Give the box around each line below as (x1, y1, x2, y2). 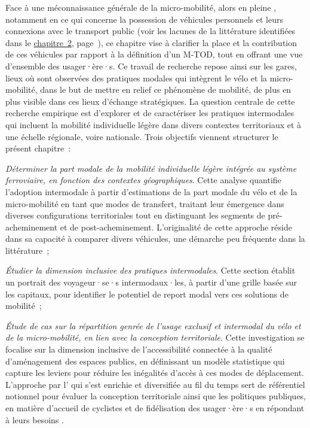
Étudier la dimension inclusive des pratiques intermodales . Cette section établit (5, 264, 296, 277)
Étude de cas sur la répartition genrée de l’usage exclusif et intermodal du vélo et (5, 319, 301, 332)
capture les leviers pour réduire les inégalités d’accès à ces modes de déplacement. (5, 366, 304, 379)
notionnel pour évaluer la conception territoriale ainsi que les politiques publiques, (5, 390, 306, 402)
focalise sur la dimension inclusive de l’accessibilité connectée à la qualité (5, 343, 272, 356)
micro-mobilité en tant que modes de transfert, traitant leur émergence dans (5, 197, 284, 210)
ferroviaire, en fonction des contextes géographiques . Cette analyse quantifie (5, 174, 281, 186)
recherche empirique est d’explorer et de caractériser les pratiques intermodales (5, 107, 294, 119)
